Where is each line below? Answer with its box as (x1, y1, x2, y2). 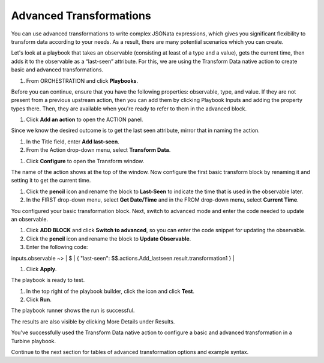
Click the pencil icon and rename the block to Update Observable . (26, 235, 191, 242)
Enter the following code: (26, 244, 88, 251)
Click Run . (26, 296, 52, 303)
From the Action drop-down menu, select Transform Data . (26, 146, 171, 154)
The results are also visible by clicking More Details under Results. (11, 318, 175, 325)
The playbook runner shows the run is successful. (11, 307, 135, 314)
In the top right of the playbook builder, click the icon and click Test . (26, 287, 195, 295)
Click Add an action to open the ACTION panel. (26, 116, 143, 123)
